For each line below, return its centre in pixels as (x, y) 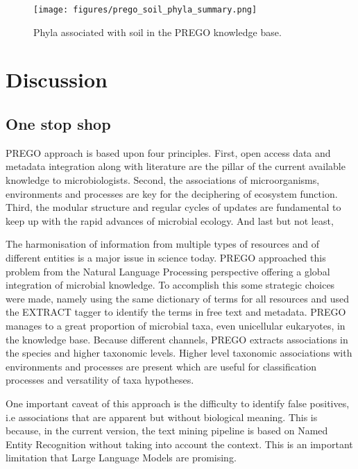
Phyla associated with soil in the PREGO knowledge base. (157, 32)
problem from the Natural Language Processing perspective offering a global (168, 271)
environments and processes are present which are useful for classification (161, 366)
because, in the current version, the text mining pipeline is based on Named (167, 430)
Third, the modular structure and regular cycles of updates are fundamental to (173, 207)
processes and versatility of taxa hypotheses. (100, 380)
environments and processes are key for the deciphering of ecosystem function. (172, 193)
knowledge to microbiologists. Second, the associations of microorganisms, (163, 180)
